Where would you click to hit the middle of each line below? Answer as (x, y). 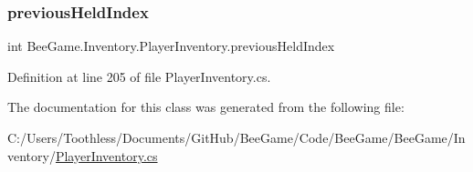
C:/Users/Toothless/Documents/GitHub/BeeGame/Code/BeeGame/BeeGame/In (236, 137)
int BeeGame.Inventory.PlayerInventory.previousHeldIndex (171, 46)
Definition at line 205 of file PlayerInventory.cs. (139, 76)
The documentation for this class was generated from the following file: (206, 107)
